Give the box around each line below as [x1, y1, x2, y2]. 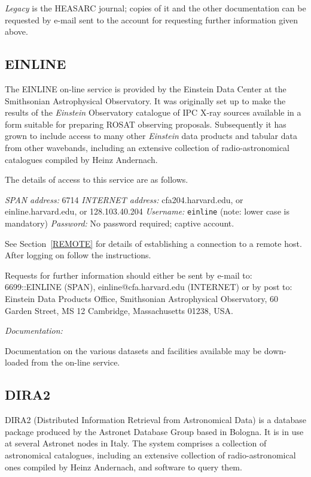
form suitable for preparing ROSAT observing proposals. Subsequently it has [5, 117, 286, 130]
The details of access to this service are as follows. [5, 173, 188, 186]
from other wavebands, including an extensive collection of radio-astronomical [5, 141, 290, 153]
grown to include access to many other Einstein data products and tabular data [5, 129, 297, 142]
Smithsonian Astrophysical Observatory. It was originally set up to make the [5, 94, 286, 107]
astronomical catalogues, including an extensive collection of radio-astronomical [5, 448, 296, 461]
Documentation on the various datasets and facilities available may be [5, 344, 262, 357]
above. [5, 25, 28, 38]
